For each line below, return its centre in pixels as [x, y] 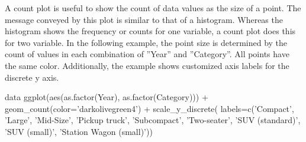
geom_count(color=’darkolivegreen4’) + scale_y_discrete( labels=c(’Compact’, [149, 108]
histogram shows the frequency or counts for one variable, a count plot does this [150, 31]
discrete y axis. [32, 77]
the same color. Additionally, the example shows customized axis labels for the [147, 65]
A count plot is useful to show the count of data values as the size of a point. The [153, 8]
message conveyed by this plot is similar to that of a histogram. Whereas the [144, 19]
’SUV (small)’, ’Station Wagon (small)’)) [79, 131]
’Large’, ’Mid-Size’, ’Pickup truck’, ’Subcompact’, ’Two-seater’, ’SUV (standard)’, [153, 120]
